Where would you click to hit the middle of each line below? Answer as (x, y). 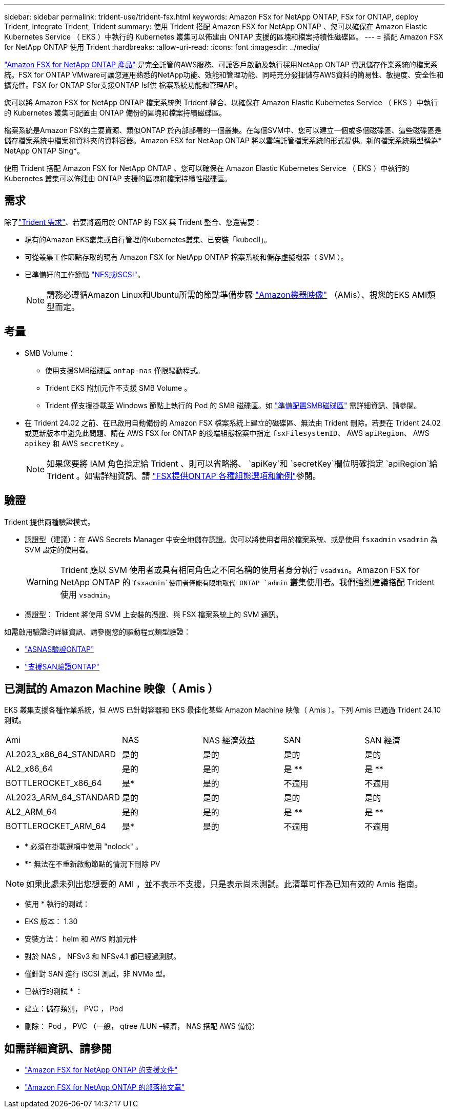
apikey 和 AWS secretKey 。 (76, 443)
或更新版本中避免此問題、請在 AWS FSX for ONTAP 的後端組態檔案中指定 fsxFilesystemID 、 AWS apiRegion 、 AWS (227, 433)
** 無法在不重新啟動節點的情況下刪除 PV (93, 864)
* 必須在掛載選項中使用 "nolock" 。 (84, 847)
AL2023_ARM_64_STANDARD (63, 798)
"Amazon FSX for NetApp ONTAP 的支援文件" (101, 1070)
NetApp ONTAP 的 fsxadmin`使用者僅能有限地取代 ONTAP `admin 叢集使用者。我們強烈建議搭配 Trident (247, 582)
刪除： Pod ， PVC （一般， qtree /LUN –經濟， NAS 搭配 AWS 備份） (142, 1026)
